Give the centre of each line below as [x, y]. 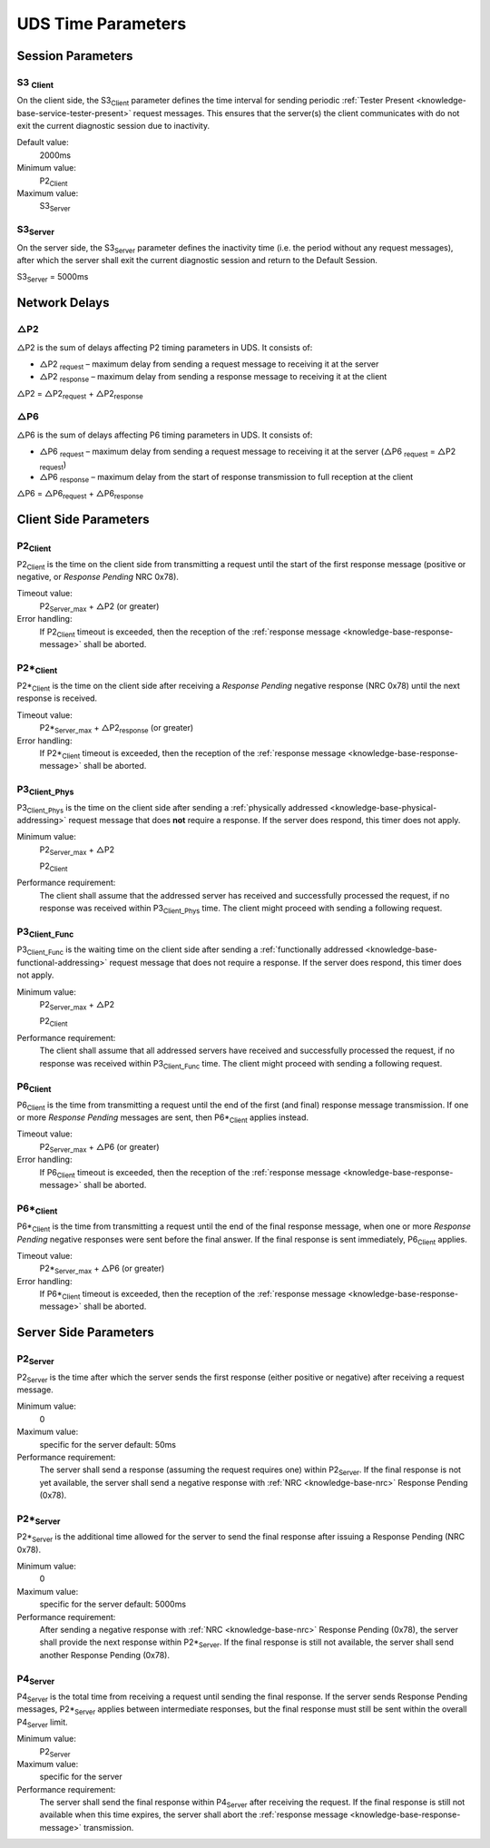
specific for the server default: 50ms [108, 1444]
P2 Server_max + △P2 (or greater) [99, 607]
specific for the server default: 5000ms [113, 1604]
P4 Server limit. [42, 1723]
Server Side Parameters [85, 1333]
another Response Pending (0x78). [105, 1655]
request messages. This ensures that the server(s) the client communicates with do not [296, 113]
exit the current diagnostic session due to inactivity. [113, 126]
